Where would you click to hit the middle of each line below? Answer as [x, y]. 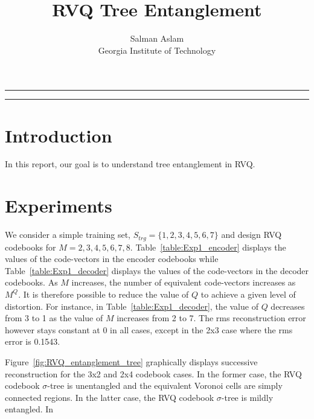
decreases [288, 306]
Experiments [59, 206]
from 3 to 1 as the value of [54, 318]
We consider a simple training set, [68, 235]
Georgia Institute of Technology [157, 50]
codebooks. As [31, 282]
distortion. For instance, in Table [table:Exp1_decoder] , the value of [132, 306]
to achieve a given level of [248, 294]
